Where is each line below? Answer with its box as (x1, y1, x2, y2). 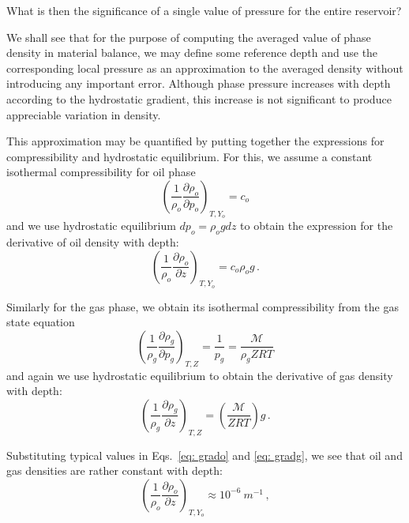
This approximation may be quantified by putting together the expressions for (6, 133, 385, 149)
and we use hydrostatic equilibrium (6, 217, 176, 234)
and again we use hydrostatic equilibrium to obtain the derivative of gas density (6, 367, 393, 383)
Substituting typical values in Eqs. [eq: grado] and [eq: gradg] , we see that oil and (6, 446, 403, 463)
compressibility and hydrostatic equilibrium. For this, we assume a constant (6, 148, 373, 164)
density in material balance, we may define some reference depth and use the (6, 44, 378, 61)
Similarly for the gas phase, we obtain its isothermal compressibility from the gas (6, 298, 399, 314)
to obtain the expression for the (240, 217, 393, 234)
